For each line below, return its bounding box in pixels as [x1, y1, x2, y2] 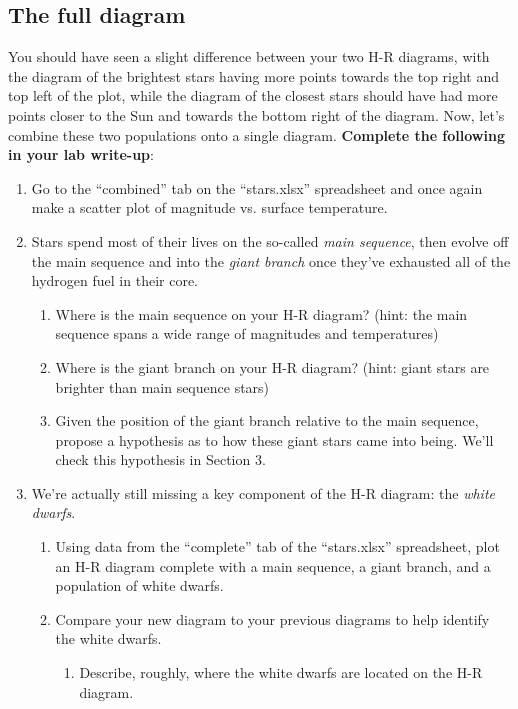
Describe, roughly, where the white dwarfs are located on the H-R [79, 662, 483, 683]
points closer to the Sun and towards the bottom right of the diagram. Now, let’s [8, 104, 505, 125]
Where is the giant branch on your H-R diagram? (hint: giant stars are [55, 356, 490, 377]
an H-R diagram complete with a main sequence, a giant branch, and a [55, 555, 491, 576]
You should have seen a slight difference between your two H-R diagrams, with [8, 46, 490, 67]
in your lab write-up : [8, 144, 154, 165]
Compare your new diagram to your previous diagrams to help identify [55, 608, 490, 629]
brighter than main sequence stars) [55, 376, 270, 397]
